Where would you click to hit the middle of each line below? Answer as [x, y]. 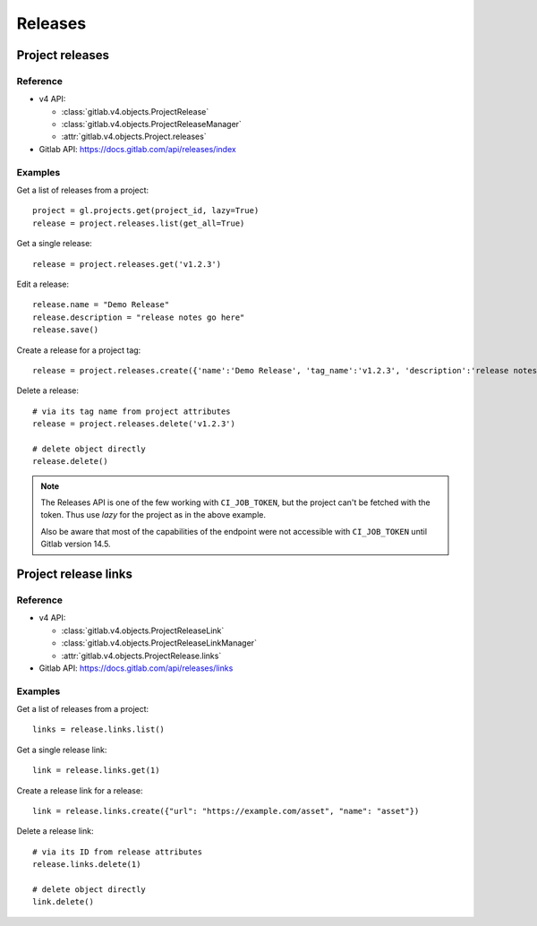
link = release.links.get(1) [96, 771]
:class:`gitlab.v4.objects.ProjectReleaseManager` [151, 124]
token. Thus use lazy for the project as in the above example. [153, 515]
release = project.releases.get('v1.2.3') [127, 264]
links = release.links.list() [99, 729]
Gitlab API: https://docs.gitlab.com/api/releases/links [136, 668]
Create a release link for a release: [80, 790]
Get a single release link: [62, 750]
